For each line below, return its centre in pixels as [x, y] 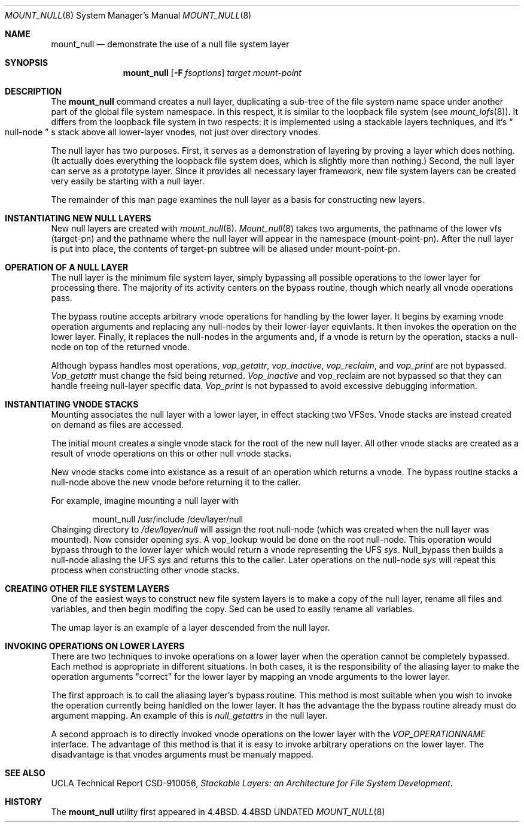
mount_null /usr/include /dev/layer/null [168, 519]
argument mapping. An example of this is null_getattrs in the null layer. [189, 715]
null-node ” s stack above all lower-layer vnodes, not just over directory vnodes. [163, 132]
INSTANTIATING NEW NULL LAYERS [78, 218]
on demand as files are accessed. [117, 425]
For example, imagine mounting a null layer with [145, 501]
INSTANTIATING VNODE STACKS [72, 404]
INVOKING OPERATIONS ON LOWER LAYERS [95, 646]
